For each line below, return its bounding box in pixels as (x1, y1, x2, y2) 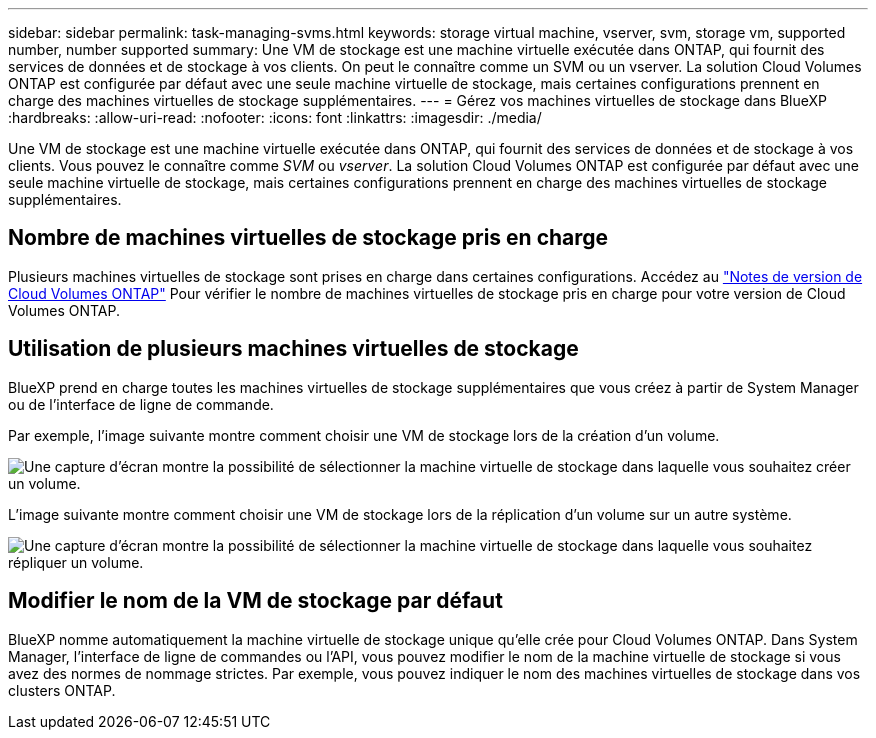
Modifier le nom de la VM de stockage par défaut (8, 588, 503, 614)
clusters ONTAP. (8, 681, 116, 699)
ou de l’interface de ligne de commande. (8, 395, 274, 413)
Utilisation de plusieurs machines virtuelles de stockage (8, 336, 579, 362)
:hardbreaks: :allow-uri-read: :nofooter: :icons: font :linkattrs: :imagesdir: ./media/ (8, 109, 542, 126)
